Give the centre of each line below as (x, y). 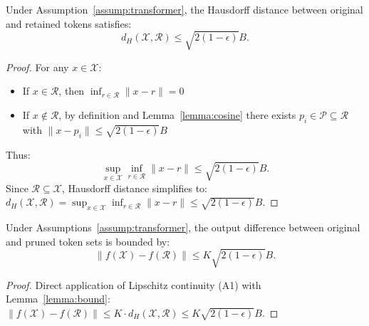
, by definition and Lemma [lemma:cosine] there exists (177, 114)
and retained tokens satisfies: (69, 23)
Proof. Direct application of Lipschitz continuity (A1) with (134, 284)
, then (72, 91)
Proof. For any (37, 67)
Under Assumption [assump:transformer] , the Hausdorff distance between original (184, 9)
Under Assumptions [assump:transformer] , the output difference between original (183, 227)
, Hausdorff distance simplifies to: (134, 188)
